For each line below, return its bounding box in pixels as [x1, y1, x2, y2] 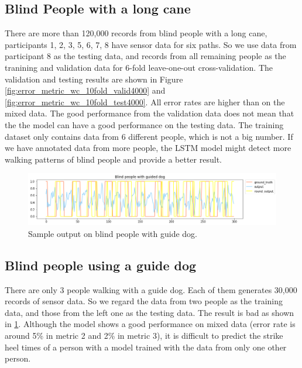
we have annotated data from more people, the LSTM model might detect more [5, 142, 291, 154]
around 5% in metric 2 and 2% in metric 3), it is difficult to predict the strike [5, 329, 283, 342]
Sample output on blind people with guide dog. [28, 227, 198, 239]
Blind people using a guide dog [5, 256, 197, 274]
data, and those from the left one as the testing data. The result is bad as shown [5, 306, 294, 318]
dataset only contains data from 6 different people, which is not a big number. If [5, 130, 293, 142]
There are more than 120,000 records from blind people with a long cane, [5, 27, 267, 39]
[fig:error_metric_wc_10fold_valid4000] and [5, 84, 166, 97]
